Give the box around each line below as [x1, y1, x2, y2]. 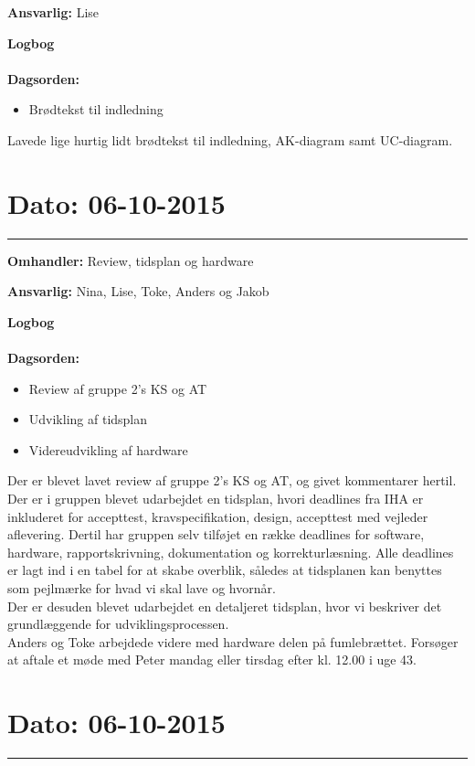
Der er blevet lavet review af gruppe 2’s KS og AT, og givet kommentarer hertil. [7, 471, 457, 490]
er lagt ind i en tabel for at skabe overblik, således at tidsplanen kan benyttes [7, 560, 442, 580]
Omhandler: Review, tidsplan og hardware [7, 250, 254, 270]
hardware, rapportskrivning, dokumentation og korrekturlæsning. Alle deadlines [7, 542, 454, 561]
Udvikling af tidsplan [28, 410, 148, 429]
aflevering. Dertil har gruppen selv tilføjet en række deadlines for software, [7, 525, 425, 544]
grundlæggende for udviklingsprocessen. [7, 614, 229, 633]
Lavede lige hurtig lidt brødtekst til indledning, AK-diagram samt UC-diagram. [7, 130, 453, 149]
